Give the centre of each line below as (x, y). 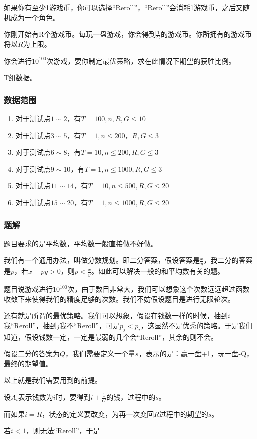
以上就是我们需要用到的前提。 (53, 380)
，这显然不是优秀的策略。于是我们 (197, 325)
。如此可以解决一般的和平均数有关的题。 (158, 271)
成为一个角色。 (35, 17)
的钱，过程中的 (131, 397)
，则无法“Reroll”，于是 (63, 431)
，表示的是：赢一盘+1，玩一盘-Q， (196, 354)
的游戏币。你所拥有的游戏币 (207, 34)
